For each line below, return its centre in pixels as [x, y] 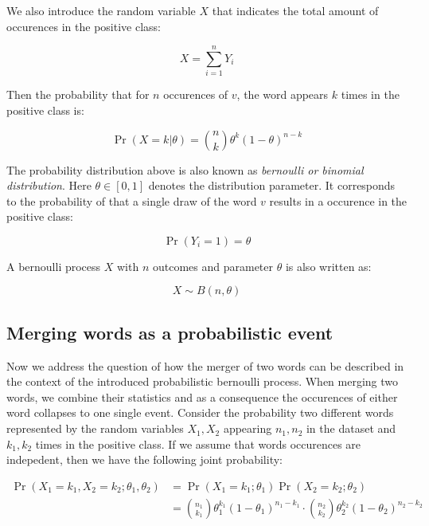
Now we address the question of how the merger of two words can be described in [205, 365]
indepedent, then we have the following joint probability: [144, 459]
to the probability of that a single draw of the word [132, 200]
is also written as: [328, 266]
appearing [248, 428]
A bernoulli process [54, 266]
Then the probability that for [78, 94]
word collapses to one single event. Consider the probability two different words [200, 412]
